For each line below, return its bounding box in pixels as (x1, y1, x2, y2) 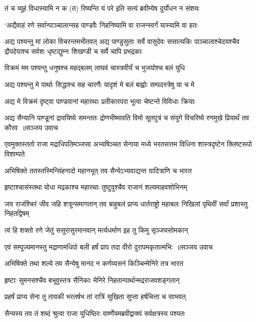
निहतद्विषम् (4, 208, 29, 218)
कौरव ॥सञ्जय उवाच (4, 122, 58, 132)
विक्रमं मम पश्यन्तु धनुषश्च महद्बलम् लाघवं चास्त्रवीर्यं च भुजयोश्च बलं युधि (4, 62, 185, 73)
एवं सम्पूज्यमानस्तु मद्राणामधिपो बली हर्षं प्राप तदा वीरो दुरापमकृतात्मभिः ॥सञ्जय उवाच (4, 241, 213, 252)
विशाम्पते (4, 148, 25, 159)
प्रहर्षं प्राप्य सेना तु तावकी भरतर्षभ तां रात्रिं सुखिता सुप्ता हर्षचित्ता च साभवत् (4, 291, 186, 302)
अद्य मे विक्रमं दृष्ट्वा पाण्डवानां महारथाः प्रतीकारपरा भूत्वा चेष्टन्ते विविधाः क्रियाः (4, 96, 196, 106)
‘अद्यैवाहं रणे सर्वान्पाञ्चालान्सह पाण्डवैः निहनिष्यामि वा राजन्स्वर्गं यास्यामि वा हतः (4, 19, 198, 30)
